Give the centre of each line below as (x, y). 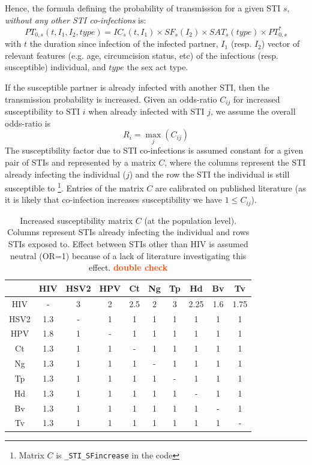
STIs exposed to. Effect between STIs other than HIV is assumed (128, 244)
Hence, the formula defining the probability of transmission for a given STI (143, 8)
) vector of (280, 43)
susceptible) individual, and (55, 67)
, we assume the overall (253, 111)
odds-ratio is (28, 123)
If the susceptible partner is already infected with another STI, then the (137, 87)
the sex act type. (157, 67)
